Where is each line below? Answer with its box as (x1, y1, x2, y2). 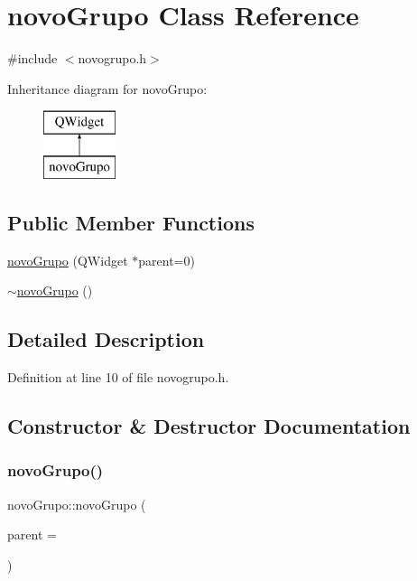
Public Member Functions (7, 208, 255, 236)
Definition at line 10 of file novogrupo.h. (7, 368, 229, 387)
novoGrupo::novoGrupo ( (7, 494, 146, 513)
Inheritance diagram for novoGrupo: (7, 79, 208, 98)
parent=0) (138, 250, 195, 269)
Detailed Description (7, 325, 205, 353)
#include (7, 49, 58, 68)
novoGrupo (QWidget (7, 250, 128, 269)
